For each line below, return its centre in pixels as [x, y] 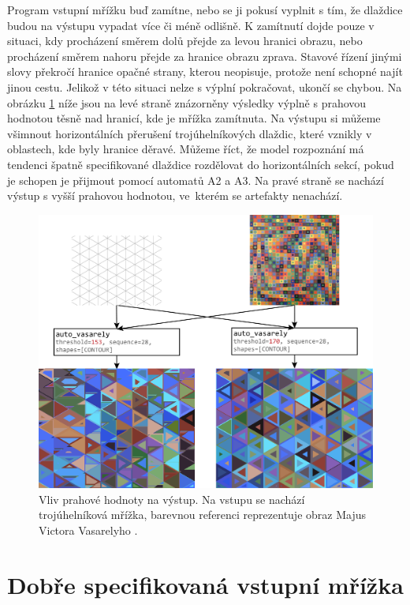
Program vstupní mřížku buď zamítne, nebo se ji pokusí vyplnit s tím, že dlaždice [205, 9]
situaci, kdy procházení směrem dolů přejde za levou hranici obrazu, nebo [185, 41]
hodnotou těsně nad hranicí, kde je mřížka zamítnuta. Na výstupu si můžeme [194, 118]
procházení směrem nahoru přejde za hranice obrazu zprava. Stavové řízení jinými [205, 56]
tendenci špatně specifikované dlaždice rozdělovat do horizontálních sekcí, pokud [201, 164]
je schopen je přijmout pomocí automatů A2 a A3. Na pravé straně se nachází [196, 180]
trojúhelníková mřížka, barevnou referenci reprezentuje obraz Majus [202, 515]
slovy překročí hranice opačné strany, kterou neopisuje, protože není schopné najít [205, 71]
